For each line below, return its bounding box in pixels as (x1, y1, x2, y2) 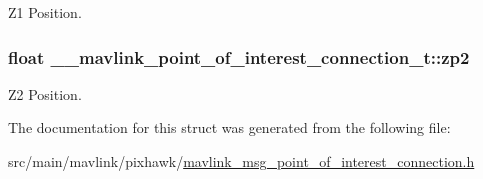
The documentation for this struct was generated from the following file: (8, 117, 451, 138)
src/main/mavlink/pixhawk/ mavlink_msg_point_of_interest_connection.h (8, 151, 475, 171)
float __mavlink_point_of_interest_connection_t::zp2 (8, 44, 470, 69)
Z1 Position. (8, 2, 82, 22)
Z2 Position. (8, 83, 82, 104)
